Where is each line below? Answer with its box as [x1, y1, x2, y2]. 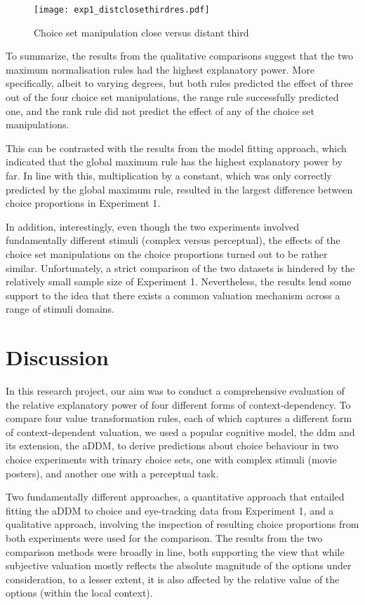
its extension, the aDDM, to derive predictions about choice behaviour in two [6, 438, 339, 453]
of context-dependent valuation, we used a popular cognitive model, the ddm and [6, 424, 355, 439]
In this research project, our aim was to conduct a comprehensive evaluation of [6, 383, 345, 398]
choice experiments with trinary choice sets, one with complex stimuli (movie [6, 452, 337, 467]
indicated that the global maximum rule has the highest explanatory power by [6, 154, 343, 169]
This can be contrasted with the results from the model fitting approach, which [6, 140, 347, 155]
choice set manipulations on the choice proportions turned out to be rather [6, 246, 328, 261]
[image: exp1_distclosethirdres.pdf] [34, 5, 210, 15]
